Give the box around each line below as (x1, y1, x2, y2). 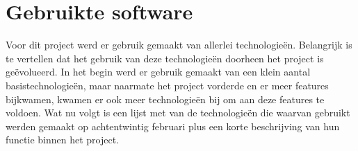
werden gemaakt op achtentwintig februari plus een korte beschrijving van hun (6, 118, 340, 133)
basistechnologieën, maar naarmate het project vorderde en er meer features (6, 78, 329, 92)
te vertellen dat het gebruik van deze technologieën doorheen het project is (6, 51, 324, 65)
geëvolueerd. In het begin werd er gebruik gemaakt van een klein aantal (6, 64, 311, 79)
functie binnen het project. (6, 132, 120, 147)
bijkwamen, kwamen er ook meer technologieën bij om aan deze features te (6, 91, 325, 106)
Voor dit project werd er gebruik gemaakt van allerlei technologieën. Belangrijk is (6, 37, 352, 52)
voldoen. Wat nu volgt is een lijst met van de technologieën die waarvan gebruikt (6, 105, 350, 120)
